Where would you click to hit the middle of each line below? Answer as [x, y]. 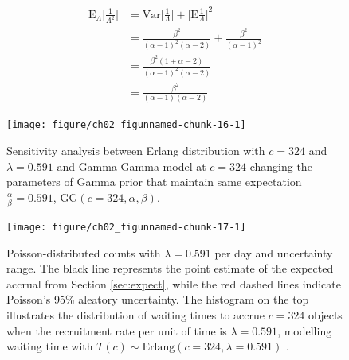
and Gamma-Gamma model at [131, 166]
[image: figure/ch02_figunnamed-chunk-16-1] [126, 125]
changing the [281, 166]
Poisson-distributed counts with [84, 252]
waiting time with [50, 346]
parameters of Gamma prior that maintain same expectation [154, 182]
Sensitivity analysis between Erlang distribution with [136, 150]
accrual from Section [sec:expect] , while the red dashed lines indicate [174, 283]
